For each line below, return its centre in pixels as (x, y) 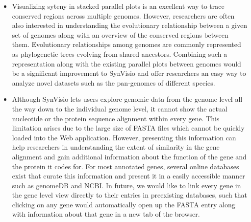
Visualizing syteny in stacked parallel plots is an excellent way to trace (118, 6)
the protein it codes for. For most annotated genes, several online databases (125, 166)
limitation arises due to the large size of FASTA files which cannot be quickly (128, 128)
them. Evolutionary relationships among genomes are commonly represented (126, 44)
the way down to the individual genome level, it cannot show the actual (120, 108)
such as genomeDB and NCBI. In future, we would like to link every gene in (126, 185)
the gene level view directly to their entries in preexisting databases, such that (130, 195)
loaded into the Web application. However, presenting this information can (124, 137)
